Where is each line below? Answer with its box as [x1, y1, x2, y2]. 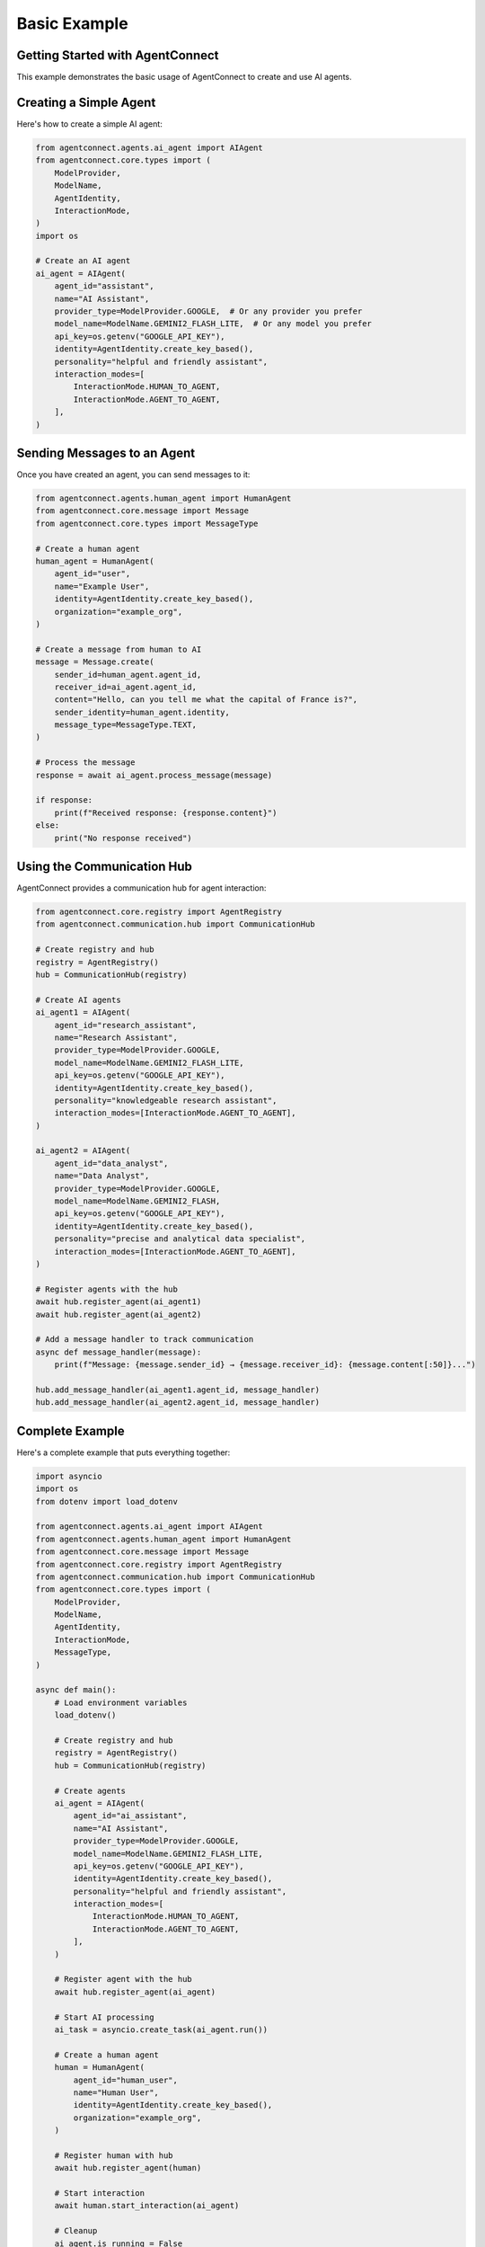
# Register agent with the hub [54, 1974, 192, 1985]
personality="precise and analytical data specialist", [54, 1234, 306, 1244]
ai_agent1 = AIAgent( [35, 1008, 131, 1017]
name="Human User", [73, 2087, 159, 2098]
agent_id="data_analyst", [54, 1158, 169, 1168]
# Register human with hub [54, 2150, 174, 2161]
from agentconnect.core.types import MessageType [35, 518, 259, 528]
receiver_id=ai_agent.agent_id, [54, 681, 198, 692]
